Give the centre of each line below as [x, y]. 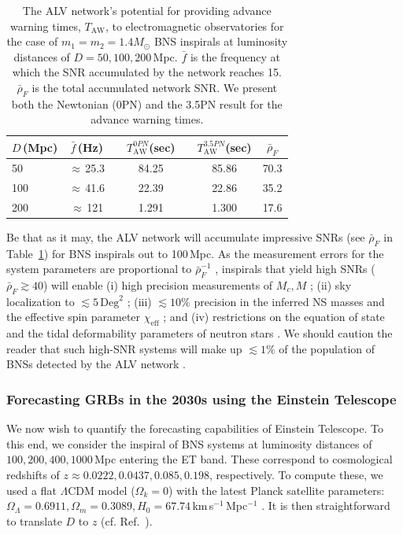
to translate [34, 520]
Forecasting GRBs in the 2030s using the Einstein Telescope [201, 398]
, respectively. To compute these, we [296, 474]
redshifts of [33, 474]
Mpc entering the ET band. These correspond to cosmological [244, 459]
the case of [32, 41]
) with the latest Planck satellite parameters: [276, 490]
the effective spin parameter [74, 317]
